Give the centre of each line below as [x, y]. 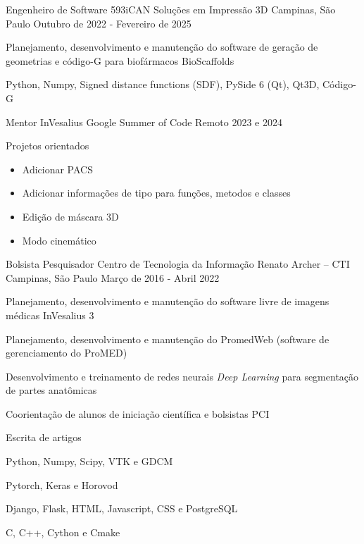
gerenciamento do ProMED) [67, 353]
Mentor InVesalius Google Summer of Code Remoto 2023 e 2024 [144, 122]
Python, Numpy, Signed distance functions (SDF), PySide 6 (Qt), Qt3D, [163, 84]
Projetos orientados [48, 146]
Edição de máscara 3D [70, 216]
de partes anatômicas [51, 390]
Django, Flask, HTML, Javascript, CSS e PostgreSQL [122, 508]
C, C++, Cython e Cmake [63, 532]
